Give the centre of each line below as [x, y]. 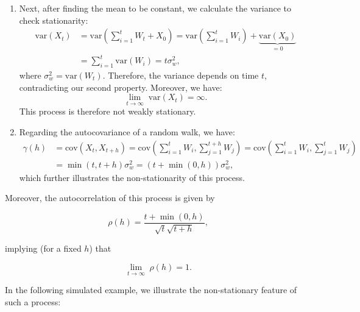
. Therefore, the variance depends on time [181, 75]
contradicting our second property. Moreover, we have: [121, 87]
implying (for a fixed [43, 248]
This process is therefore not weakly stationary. [108, 111]
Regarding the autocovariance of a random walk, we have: [127, 131]
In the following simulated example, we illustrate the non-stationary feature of [151, 290]
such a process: [33, 301]
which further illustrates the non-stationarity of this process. [132, 177]
